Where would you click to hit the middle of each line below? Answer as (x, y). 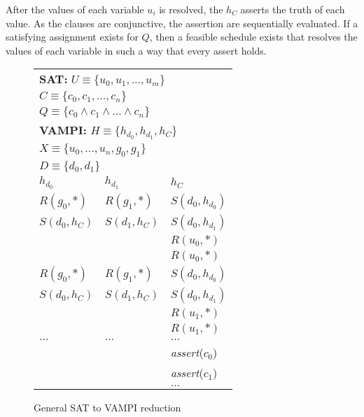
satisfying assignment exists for (72, 37)
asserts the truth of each (293, 9)
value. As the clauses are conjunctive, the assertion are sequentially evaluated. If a (182, 23)
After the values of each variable (75, 9)
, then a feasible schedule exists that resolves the (253, 37)
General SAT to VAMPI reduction (107, 407)
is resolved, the (191, 9)
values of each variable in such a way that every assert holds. (136, 50)
